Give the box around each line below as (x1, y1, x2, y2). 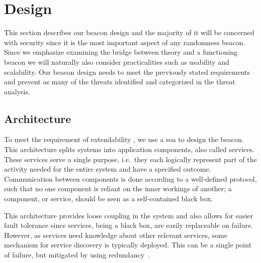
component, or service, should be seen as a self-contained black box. (4, 193, 213, 204)
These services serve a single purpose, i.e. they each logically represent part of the (4, 154, 257, 164)
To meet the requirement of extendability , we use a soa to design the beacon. (4, 134, 244, 145)
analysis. (4, 86, 30, 96)
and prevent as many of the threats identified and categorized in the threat (4, 76, 235, 87)
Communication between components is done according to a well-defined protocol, (4, 173, 257, 184)
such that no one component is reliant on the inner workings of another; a (4, 183, 232, 194)
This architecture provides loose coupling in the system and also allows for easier (4, 210, 253, 220)
